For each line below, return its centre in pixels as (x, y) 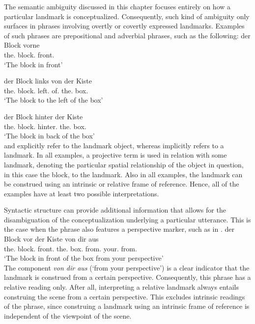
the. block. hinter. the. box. (45, 126)
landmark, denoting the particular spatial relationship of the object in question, (124, 164)
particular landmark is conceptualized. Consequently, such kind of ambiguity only (127, 16)
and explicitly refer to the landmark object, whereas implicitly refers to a (114, 145)
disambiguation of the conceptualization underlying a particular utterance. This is (127, 219)
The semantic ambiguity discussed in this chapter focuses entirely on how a (117, 6)
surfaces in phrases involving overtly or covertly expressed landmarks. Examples (124, 26)
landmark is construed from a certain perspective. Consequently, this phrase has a (127, 277)
